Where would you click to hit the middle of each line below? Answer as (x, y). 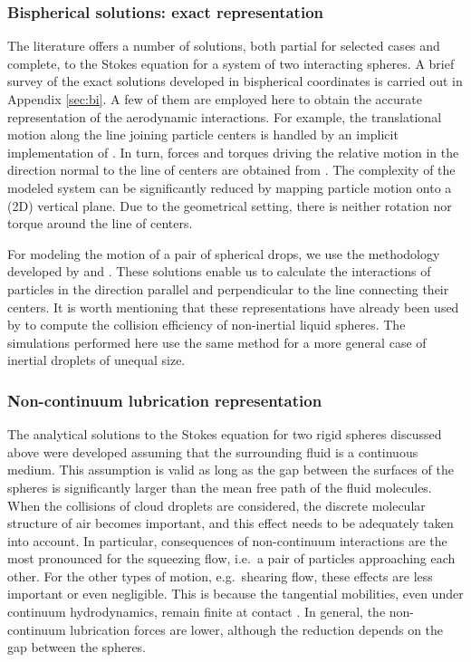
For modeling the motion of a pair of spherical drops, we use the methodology (224, 253)
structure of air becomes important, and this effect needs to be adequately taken (231, 523)
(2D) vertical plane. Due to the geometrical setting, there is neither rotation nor (230, 205)
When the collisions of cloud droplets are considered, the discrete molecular (216, 505)
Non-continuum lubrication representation (165, 400)
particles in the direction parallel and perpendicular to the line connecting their (228, 288)
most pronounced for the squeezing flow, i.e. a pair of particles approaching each (231, 558)
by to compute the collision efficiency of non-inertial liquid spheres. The (207, 325)
